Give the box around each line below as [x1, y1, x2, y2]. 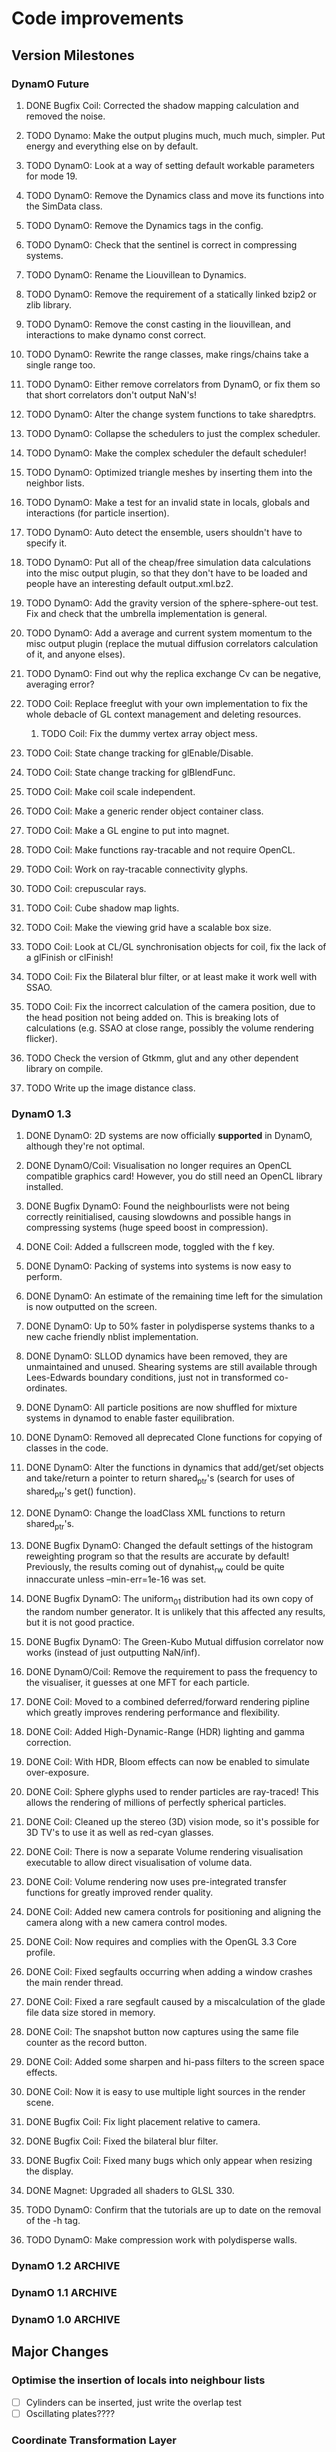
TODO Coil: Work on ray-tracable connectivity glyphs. [25, 863, 249, 875]
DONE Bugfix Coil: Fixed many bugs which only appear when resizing [25, 2155, 313, 2167]
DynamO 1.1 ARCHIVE [11, 2286, 118, 2299]
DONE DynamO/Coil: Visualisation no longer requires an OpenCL [25, 1160, 293, 1172]
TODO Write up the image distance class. [25, 1082, 196, 1094]
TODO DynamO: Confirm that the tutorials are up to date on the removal [25, 2204, 322, 2216]
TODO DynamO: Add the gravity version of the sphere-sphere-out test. [25, 597, 319, 609]
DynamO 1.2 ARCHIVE [11, 2259, 121, 2273]
